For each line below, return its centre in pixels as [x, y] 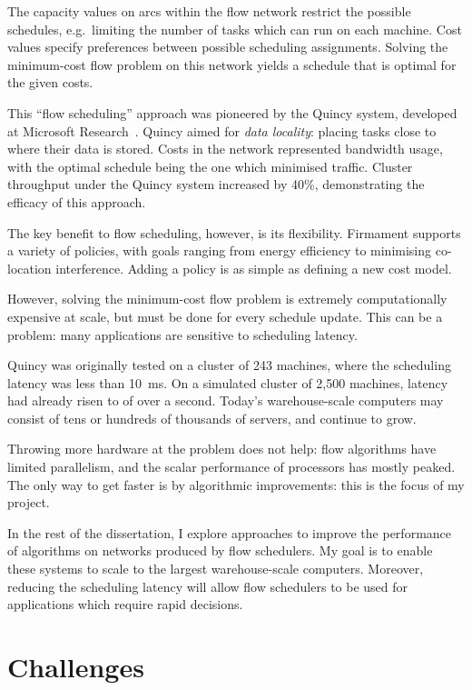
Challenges [76, 666]
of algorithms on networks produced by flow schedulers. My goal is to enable [220, 550]
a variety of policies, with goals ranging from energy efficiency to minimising [220, 250]
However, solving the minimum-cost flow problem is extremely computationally [227, 299]
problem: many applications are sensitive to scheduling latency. [182, 334]
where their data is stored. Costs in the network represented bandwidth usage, [225, 149]
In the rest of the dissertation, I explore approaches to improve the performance [230, 532]
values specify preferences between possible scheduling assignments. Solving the [228, 47]
